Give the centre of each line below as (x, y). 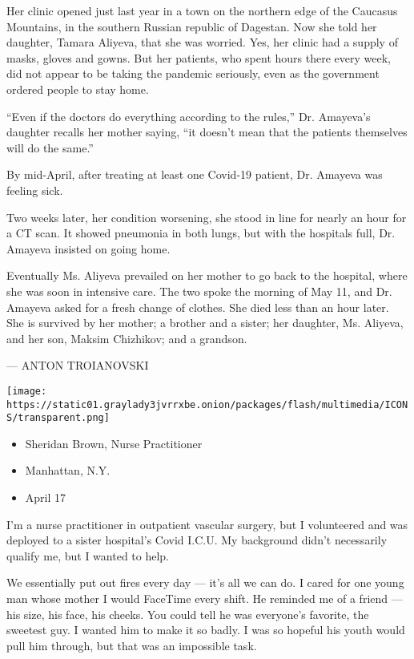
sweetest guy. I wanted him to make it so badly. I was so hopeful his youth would (206, 630)
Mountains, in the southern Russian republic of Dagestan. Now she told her (192, 26)
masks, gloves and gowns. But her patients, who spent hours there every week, (199, 57)
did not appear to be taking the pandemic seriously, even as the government (193, 73)
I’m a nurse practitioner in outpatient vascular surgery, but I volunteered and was (207, 524)
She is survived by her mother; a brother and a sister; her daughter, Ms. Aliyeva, (205, 323)
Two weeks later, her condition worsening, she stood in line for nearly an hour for (207, 217)
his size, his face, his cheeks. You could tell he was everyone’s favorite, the (188, 614)
